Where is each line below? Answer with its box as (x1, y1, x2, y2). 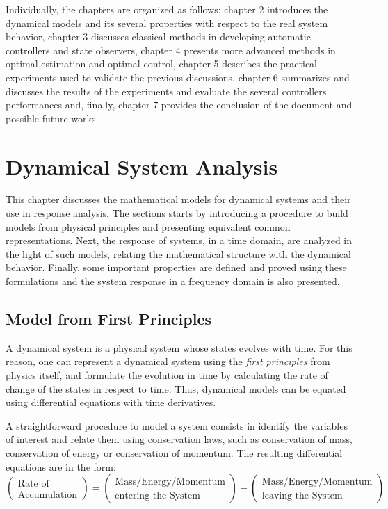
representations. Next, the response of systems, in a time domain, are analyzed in (6, 233, 353, 248)
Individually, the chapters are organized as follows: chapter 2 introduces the (6, 2, 328, 16)
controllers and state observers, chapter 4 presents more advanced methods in (6, 42, 336, 57)
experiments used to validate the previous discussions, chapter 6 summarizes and (6, 70, 350, 84)
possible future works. (6, 111, 99, 125)
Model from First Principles (6, 308, 212, 330)
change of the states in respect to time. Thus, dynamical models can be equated (6, 381, 346, 396)
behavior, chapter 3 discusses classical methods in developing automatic (6, 29, 311, 44)
